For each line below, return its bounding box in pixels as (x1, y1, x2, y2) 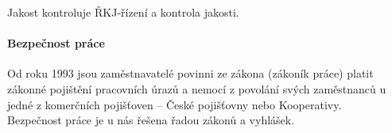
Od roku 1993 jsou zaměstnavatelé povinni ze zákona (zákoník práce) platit (7, 65, 374, 82)
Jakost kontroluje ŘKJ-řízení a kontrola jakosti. (7, 4, 239, 20)
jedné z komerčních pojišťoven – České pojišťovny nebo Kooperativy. (7, 96, 342, 112)
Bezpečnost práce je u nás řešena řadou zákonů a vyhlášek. (7, 112, 295, 128)
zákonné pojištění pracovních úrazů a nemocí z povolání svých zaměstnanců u (7, 80, 386, 97)
